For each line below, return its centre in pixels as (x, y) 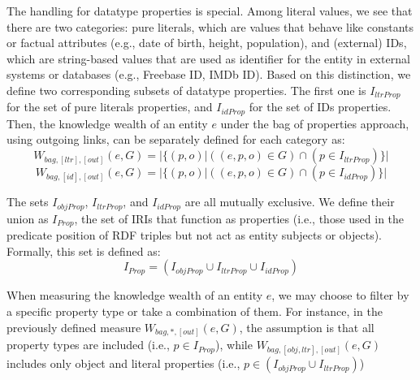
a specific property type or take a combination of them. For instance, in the (195, 311)
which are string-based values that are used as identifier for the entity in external (208, 58)
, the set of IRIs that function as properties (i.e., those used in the (239, 218)
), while (234, 345)
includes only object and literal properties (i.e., (123, 363)
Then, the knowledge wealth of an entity (107, 123)
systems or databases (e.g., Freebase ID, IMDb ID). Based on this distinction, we (209, 74)
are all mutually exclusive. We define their (290, 202)
